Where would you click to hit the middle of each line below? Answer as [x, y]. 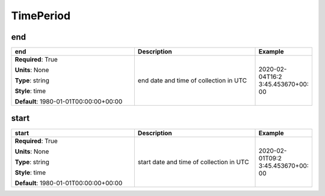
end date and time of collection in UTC [192, 81]
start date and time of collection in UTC [193, 162]
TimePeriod [41, 16]
